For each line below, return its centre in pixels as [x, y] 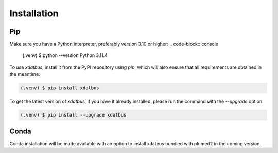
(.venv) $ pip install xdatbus [60, 88]
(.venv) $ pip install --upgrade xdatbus [73, 115]
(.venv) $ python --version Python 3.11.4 [65, 55]
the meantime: [25, 74]
